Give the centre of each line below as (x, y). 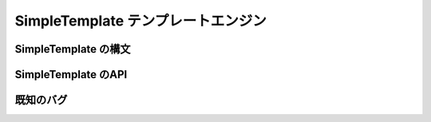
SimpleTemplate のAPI (71, 75)
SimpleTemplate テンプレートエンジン (140, 21)
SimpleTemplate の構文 (73, 49)
